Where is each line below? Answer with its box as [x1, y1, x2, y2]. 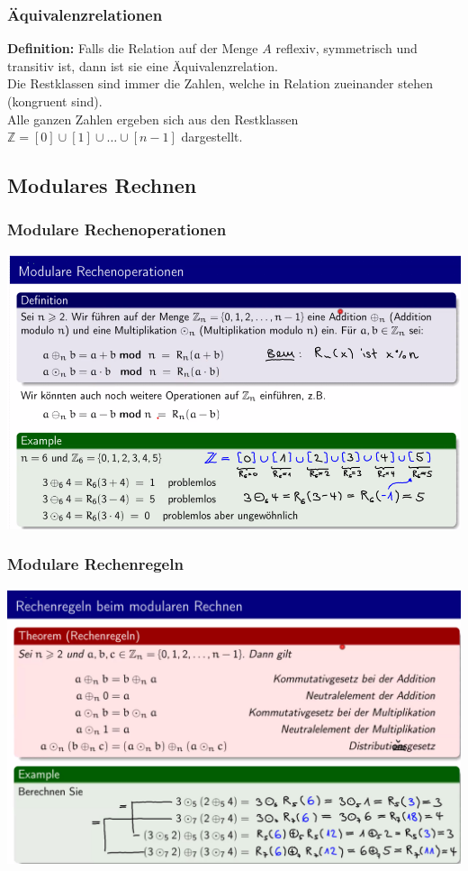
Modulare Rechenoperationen [7, 218, 227, 241]
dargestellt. [181, 127, 243, 146]
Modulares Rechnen [7, 171, 197, 199]
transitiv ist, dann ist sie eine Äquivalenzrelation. [7, 56, 279, 75]
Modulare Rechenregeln [7, 553, 184, 575]
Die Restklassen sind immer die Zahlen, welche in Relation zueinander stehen [7, 74, 434, 93]
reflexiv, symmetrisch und [275, 39, 418, 58]
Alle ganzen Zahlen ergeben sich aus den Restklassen [7, 109, 299, 128]
